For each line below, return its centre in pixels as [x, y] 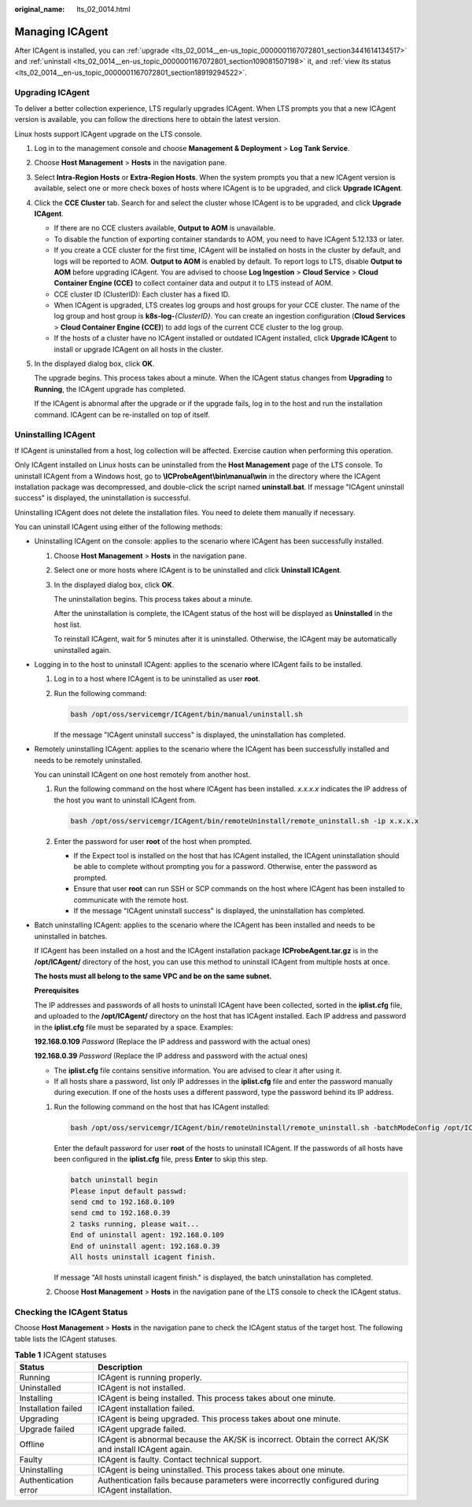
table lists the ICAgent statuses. [66, 1339]
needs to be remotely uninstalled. [88, 760]
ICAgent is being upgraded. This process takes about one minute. [219, 1418]
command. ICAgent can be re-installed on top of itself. [122, 415]
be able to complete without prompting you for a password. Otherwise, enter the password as [225, 867]
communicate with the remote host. [131, 900]
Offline [32, 1444]
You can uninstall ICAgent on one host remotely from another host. [142, 774]
